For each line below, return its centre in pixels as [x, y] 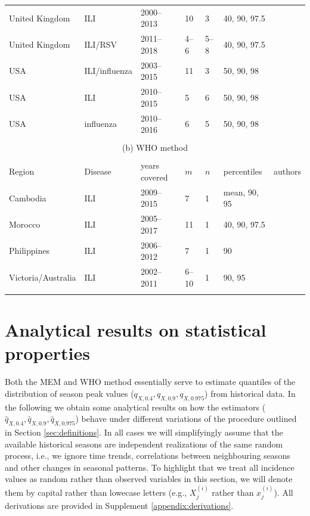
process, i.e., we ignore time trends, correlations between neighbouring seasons [148, 456]
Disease [98, 171]
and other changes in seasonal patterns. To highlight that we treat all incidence [150, 467]
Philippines [29, 251]
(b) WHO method [155, 147]
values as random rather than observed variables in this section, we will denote [149, 479]
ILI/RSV [101, 44]
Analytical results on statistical [136, 330]
